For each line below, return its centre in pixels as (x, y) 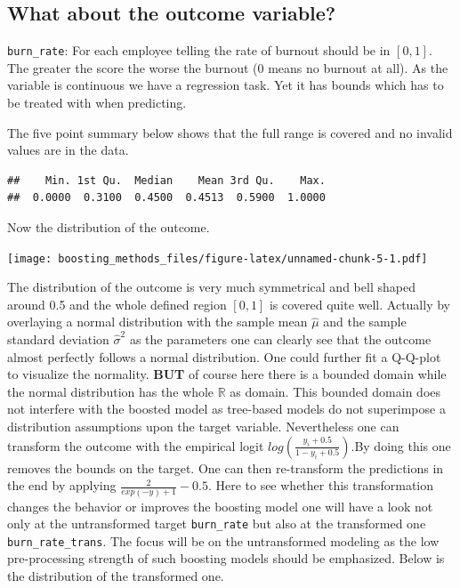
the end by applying (62, 485)
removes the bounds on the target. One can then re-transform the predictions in (226, 467)
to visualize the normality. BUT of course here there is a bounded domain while (227, 374)
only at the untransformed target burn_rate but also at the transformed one (217, 524)
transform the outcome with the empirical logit (136, 445)
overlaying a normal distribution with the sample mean (157, 322)
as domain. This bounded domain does (335, 391)
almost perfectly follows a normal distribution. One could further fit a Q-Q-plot (224, 356)
